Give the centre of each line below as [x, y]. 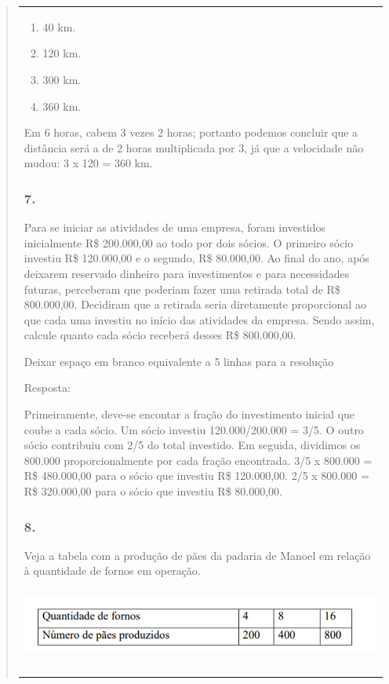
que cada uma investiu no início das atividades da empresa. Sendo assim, [199, 319]
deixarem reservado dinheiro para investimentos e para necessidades [187, 273]
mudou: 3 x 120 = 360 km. [88, 163]
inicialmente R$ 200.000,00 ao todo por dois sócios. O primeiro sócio [189, 242]
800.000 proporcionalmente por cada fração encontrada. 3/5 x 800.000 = [198, 460]
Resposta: [47, 388]
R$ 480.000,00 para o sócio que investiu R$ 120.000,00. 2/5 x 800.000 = [196, 476]
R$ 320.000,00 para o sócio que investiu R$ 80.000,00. [153, 491]
